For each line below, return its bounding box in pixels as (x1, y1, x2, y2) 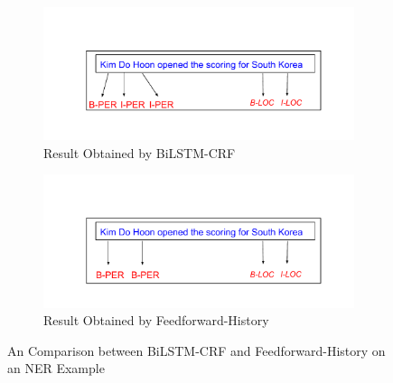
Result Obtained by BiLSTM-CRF (43, 143, 236, 162)
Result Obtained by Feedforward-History (43, 311, 269, 330)
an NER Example (7, 359, 105, 378)
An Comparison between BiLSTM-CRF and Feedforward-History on (7, 341, 386, 360)
